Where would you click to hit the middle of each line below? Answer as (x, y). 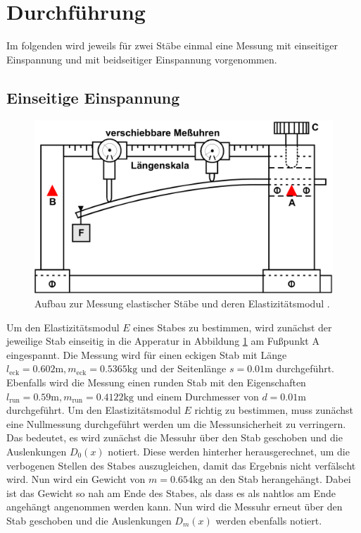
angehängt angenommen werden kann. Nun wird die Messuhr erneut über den (175, 507)
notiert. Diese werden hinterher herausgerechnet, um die (229, 451)
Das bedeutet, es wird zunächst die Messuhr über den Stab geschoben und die (175, 437)
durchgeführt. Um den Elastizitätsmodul (94, 410)
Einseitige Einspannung (93, 97)
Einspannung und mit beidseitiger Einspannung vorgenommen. (142, 59)
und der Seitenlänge (183, 368)
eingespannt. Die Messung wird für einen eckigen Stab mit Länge (147, 354)
